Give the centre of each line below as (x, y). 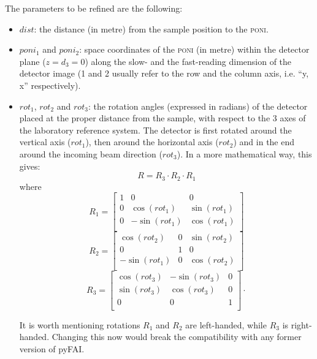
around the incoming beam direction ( (91, 153)
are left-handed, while (226, 324)
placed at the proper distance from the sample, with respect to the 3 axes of (162, 118)
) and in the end (264, 142)
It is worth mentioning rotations (80, 324)
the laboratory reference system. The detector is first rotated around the (155, 130)
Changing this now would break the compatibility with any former (177, 337)
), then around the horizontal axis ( (152, 142)
